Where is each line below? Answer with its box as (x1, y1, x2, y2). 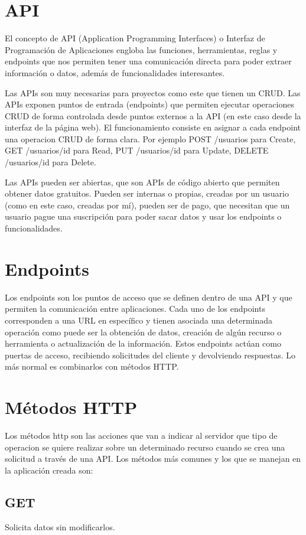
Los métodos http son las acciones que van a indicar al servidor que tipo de (5, 429, 278, 442)
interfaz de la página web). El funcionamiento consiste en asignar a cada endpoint (5, 121, 301, 133)
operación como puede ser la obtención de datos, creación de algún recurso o (5, 325, 282, 338)
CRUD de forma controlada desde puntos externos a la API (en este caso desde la (5, 109, 301, 122)
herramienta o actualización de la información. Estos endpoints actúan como (5, 337, 281, 350)
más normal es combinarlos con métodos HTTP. (5, 360, 179, 373)
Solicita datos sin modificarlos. (5, 520, 115, 533)
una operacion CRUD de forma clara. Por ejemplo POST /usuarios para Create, (5, 132, 296, 145)
